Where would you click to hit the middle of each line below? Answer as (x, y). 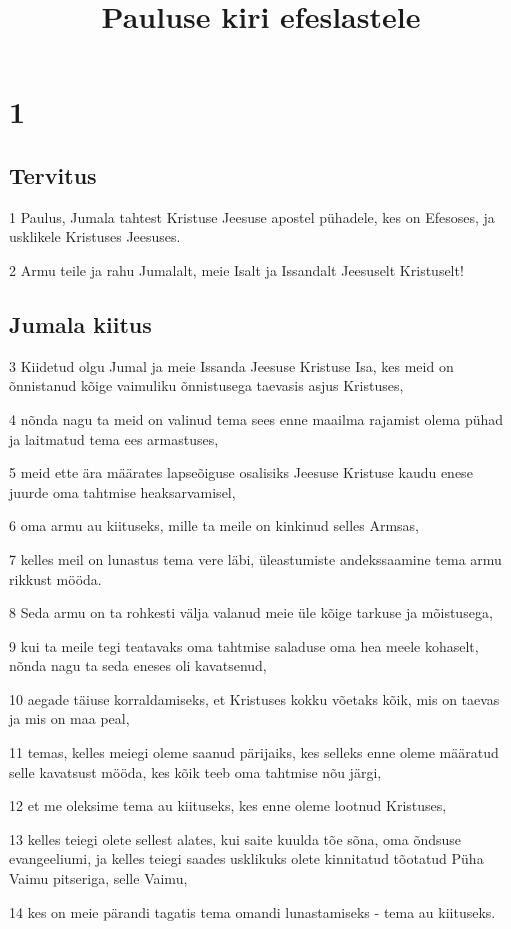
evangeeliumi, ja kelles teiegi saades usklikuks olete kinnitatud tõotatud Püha (246, 858)
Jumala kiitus (80, 323)
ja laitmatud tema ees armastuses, (114, 438)
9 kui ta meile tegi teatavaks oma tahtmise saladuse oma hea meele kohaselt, (244, 645)
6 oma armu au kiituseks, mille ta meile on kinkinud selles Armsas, (214, 525)
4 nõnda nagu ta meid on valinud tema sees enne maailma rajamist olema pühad (256, 418)
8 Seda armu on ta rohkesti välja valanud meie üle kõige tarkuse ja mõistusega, (251, 612)
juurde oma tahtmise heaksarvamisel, (122, 491)
